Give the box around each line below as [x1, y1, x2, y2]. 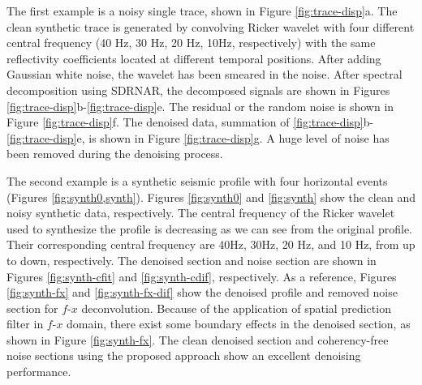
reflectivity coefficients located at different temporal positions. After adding [6, 49, 381, 66]
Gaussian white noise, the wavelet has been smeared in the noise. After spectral [6, 66, 403, 83]
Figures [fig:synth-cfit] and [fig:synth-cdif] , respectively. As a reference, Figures [6, 267, 397, 284]
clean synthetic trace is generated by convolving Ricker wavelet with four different [6, 18, 415, 35]
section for [6, 299, 58, 316]
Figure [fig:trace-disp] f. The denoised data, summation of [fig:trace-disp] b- [6, 113, 374, 130]
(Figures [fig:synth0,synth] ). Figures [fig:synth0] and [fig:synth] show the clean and [6, 188, 416, 205]
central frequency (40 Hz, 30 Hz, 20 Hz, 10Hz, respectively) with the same [6, 34, 376, 51]
